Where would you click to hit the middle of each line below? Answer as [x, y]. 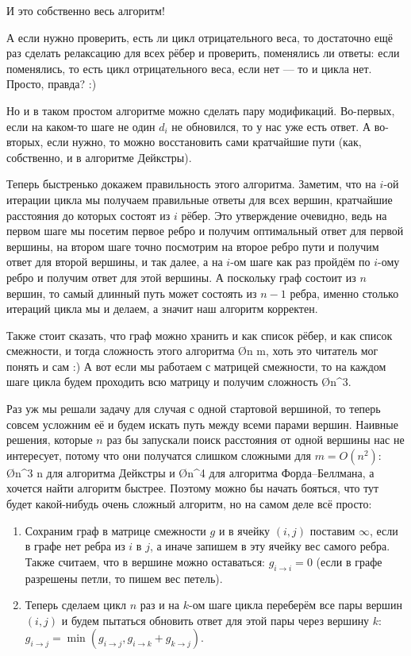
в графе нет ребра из [75, 546]
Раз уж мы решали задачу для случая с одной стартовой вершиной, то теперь [194, 409]
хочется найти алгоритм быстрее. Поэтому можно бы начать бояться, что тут [193, 488]
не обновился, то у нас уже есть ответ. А [271, 126]
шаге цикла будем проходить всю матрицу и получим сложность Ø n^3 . [179, 382]
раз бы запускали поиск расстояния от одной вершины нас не [255, 440]
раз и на [160, 605]
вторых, [25, 142]
